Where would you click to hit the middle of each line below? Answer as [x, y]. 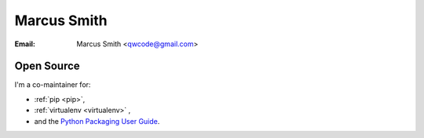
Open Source [47, 66]
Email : [25, 44]
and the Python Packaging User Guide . [97, 121]
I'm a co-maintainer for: [53, 85]
